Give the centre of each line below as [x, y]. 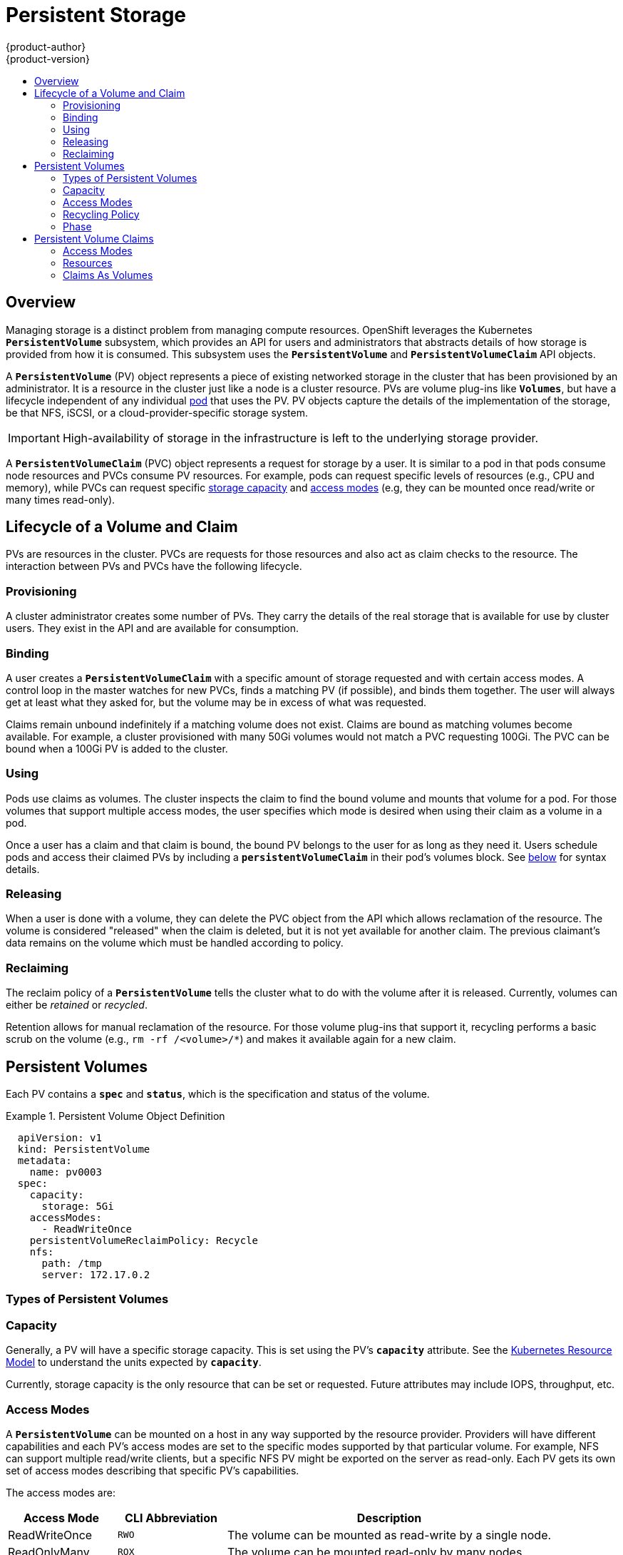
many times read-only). [61, 499]
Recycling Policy [101, 214]
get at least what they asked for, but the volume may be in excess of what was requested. [216, 702]
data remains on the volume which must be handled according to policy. [175, 943]
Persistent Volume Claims [94, 238]
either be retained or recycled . [77, 1005]
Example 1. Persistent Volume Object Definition [115, 1116]
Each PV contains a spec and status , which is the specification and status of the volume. [218, 1094]
